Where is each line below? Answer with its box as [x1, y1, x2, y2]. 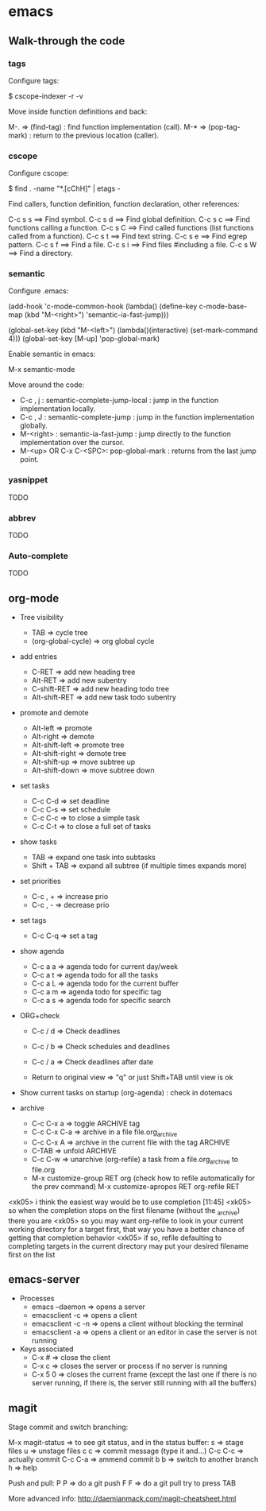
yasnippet [8, 475, 48, 486]
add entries [19, 652, 58, 661]
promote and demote [19, 708, 89, 718]
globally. [19, 420, 48, 431]
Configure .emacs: [8, 286, 69, 296]
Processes [19, 1294, 55, 1304]
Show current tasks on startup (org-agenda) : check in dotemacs [19, 1088, 233, 1098]
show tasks [19, 837, 57, 847]
